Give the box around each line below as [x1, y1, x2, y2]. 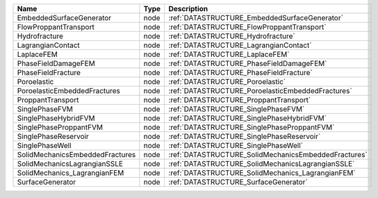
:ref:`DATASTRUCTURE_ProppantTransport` [168, 95, 311, 104]
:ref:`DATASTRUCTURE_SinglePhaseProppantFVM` [168, 122, 335, 132]
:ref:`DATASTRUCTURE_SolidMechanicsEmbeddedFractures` [168, 150, 368, 159]
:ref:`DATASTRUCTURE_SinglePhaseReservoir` [168, 132, 321, 141]
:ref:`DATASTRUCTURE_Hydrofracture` [168, 31, 295, 41]
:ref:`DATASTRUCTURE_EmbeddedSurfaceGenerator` [168, 13, 344, 22]
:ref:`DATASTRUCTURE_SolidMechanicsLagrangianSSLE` [168, 159, 355, 168]
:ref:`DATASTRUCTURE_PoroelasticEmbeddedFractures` [168, 86, 352, 95]
